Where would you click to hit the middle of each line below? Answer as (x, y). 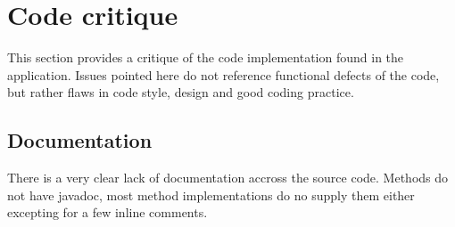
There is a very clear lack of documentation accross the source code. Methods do (228, 178)
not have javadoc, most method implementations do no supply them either (211, 195)
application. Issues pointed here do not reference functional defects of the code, (223, 74)
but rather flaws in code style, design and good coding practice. (181, 92)
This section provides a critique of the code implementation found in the (206, 57)
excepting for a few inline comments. (108, 212)
